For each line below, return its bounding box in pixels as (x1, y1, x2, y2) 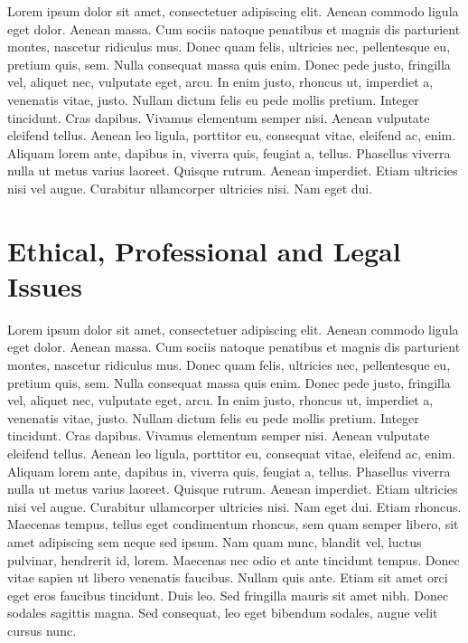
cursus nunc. (7, 620, 77, 639)
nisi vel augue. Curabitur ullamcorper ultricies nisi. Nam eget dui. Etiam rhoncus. (7, 496, 462, 515)
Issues (7, 267, 82, 304)
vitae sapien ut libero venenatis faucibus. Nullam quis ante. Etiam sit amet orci (7, 568, 448, 587)
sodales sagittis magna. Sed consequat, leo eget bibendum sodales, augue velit (7, 603, 438, 622)
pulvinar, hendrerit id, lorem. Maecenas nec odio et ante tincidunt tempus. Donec (7, 550, 460, 569)
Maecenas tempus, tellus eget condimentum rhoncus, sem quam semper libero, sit (7, 515, 459, 534)
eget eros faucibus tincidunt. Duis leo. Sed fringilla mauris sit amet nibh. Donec (7, 585, 449, 604)
